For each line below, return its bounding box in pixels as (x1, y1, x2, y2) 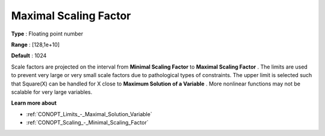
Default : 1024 (11, 52, 47, 60)
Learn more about (11, 99, 57, 107)
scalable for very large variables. (11, 88, 93, 96)
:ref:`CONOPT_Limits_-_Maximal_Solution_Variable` (26, 110, 153, 117)
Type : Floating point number (11, 30, 84, 37)
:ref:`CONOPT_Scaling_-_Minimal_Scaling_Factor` (26, 119, 149, 126)
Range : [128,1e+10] (11, 41, 60, 48)
